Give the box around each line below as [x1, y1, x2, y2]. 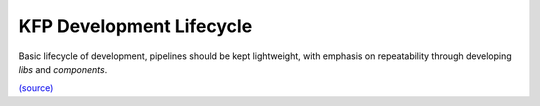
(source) [18, 82, 54, 94]
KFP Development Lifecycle [18, 15, 253, 37]
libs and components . [18, 63, 108, 75]
